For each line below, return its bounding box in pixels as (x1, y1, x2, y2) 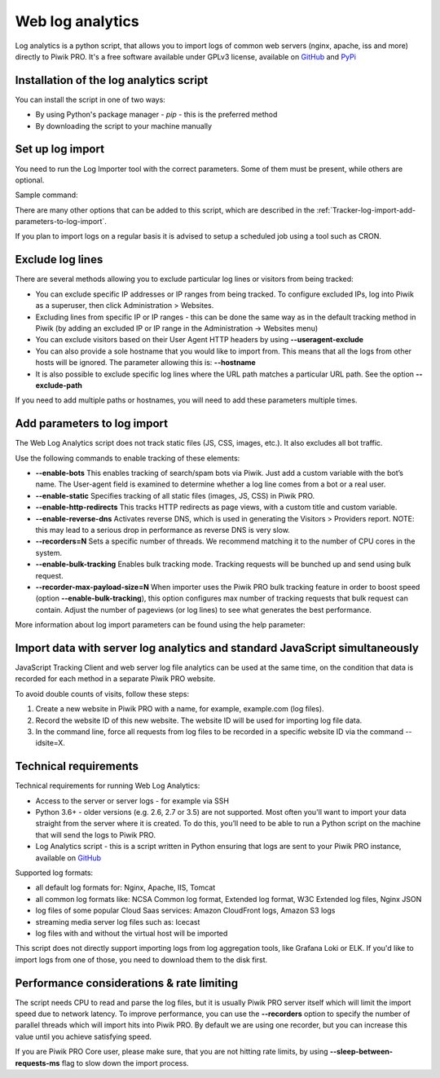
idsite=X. (35, 738, 65, 748)
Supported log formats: (15, 868, 94, 878)
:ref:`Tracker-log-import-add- (316, 205, 416, 215)
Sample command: (15, 190, 78, 200)
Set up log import (15, 143, 105, 156)
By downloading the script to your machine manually (35, 121, 212, 130)
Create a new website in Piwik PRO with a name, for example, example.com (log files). (35, 704, 325, 714)
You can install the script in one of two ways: (15, 95, 166, 104)
